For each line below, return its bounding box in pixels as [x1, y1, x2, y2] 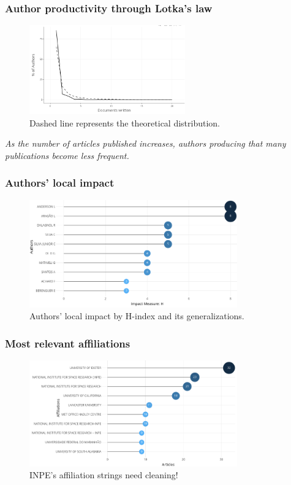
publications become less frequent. [5, 149, 129, 161]
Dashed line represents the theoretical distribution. [29, 116, 221, 129]
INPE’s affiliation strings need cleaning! [29, 468, 178, 481]
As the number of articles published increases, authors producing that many [5, 137, 286, 150]
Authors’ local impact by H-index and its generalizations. [29, 309, 244, 322]
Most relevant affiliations [5, 335, 130, 351]
